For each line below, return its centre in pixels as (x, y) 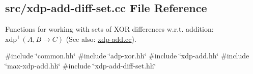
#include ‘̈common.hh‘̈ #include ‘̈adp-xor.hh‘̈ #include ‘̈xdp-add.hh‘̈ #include (127, 56)
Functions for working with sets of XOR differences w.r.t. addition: (109, 29)
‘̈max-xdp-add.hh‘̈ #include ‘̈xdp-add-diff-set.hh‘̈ (81, 65)
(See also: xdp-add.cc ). (101, 39)
